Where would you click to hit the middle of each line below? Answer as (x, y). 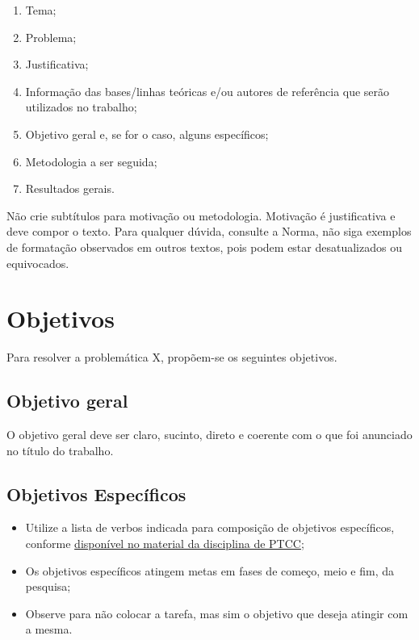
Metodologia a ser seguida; (91, 161)
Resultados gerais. (70, 188)
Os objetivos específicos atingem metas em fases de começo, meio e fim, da (209, 570)
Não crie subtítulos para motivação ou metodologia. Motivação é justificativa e (201, 215)
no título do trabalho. (60, 450)
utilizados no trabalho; (81, 107)
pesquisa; (48, 586)
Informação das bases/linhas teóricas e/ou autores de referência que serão (207, 91)
